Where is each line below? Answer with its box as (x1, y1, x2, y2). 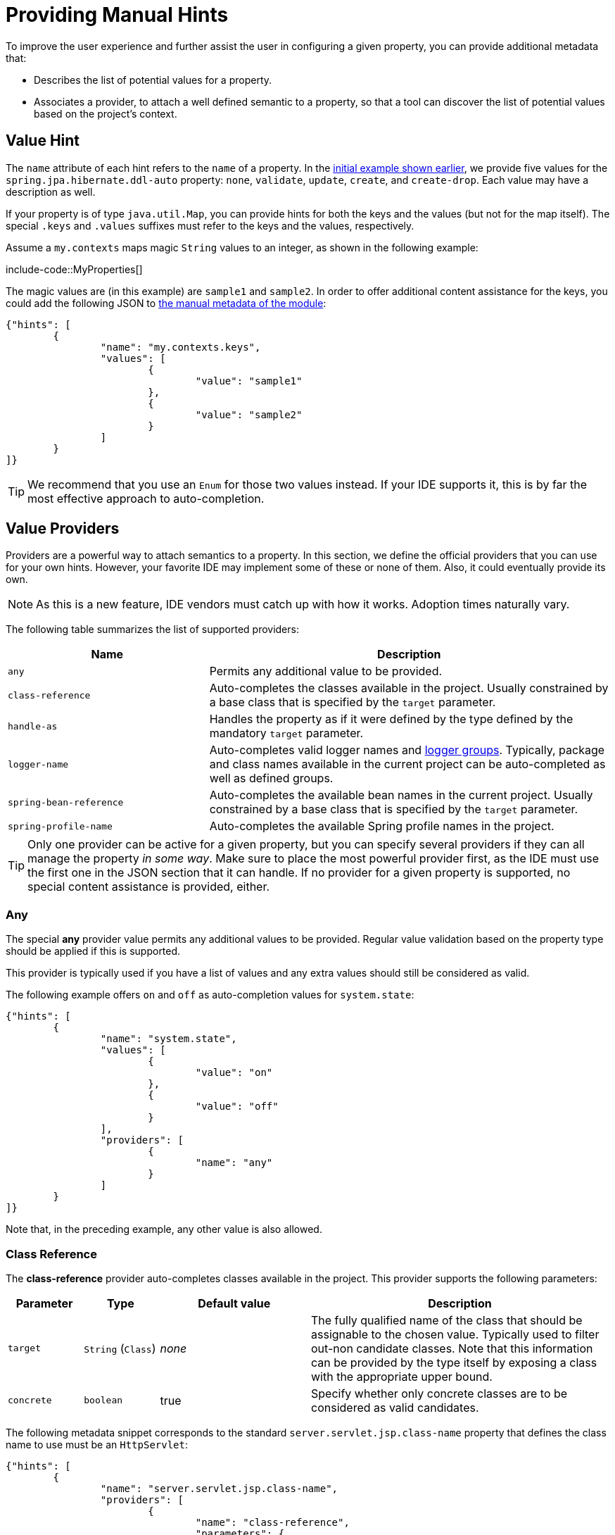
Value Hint (6, 132, 80, 150)
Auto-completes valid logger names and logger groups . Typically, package (209, 743, 605, 758)
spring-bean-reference (8, 796, 124, 808)
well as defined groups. (209, 771, 334, 786)
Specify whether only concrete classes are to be (311, 1386, 568, 1401)
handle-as (8, 720, 58, 732)
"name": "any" (195, 1157, 273, 1169)
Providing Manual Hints (6, 3, 229, 27)
